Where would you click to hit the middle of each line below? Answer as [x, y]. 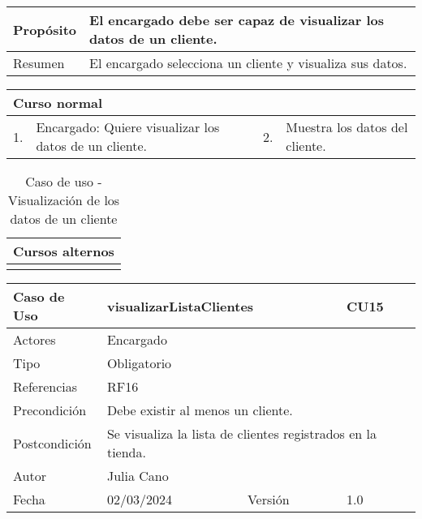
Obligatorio [139, 363]
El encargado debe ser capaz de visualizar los [237, 20]
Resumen [39, 63]
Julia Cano [138, 476]
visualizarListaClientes [180, 306]
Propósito [45, 29]
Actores [34, 339]
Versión [268, 499]
